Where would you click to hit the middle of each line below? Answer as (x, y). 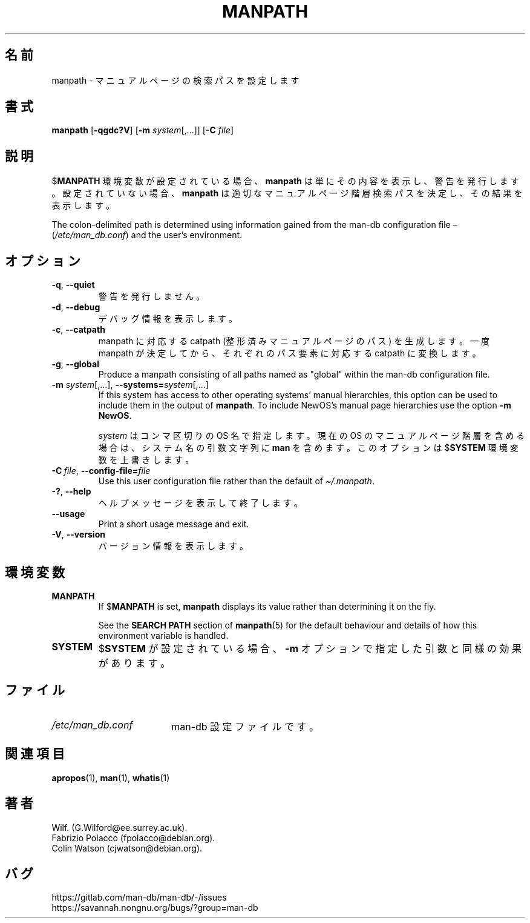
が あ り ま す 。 (134, 663)
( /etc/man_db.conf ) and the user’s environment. (147, 235)
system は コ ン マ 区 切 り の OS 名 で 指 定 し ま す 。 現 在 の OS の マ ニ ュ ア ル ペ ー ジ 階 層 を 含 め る (312, 436)
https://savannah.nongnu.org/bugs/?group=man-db (155, 908)
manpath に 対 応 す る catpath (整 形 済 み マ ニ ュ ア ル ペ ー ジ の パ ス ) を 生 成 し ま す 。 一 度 (294, 341)
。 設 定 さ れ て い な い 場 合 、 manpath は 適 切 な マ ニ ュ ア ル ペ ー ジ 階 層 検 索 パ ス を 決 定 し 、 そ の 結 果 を (287, 193)
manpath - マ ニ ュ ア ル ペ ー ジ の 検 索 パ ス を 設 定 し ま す (175, 80)
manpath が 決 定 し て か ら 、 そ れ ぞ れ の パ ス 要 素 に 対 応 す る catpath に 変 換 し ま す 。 (290, 353)
